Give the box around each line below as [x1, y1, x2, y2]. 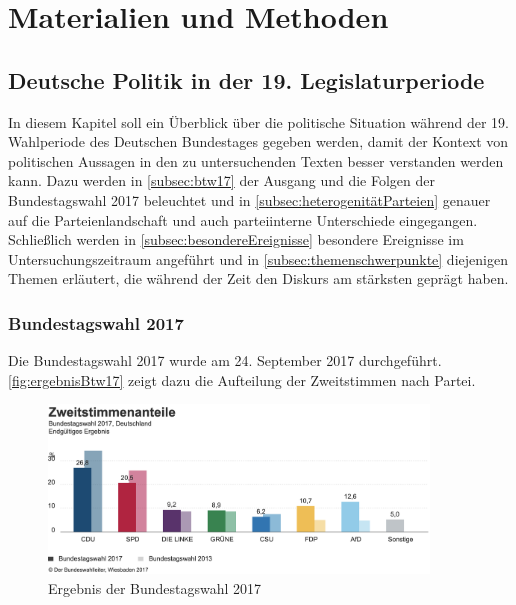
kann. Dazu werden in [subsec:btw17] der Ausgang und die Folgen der [8, 170, 435, 191]
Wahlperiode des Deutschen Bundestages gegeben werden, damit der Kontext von [8, 131, 509, 152]
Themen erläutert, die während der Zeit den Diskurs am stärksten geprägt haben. [8, 268, 509, 289]
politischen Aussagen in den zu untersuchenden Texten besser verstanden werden [8, 150, 504, 171]
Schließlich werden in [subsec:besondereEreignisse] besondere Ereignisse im [8, 229, 464, 250]
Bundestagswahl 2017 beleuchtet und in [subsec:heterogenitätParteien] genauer [8, 189, 491, 210]
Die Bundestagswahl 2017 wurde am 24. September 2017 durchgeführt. [8, 350, 442, 371]
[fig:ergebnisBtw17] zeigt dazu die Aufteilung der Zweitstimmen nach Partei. [8, 369, 476, 390]
